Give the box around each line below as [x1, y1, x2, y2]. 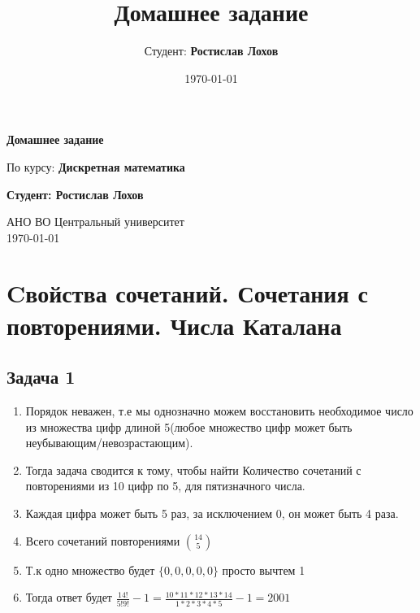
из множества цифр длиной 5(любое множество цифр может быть [25, 418, 353, 435]
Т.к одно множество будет [25, 561, 155, 578]
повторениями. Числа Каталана [6, 308, 342, 341]
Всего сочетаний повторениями [25, 532, 180, 549]
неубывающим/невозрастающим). [25, 434, 193, 451]
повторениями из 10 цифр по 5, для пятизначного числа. [25, 477, 305, 494]
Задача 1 [6, 364, 76, 389]
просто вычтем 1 [222, 561, 305, 578]
